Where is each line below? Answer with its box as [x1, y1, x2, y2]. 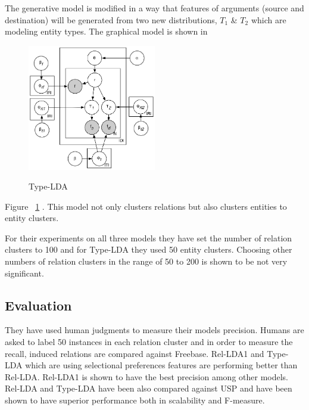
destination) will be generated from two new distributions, [5, 13, 217, 26]
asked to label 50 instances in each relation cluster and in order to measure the [5, 336, 293, 348]
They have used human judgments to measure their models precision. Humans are [5, 324, 304, 336]
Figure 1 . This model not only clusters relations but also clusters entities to [5, 200, 287, 212]
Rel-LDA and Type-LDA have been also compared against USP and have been [5, 382, 292, 395]
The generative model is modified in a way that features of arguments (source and [5, 2, 304, 14]
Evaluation [5, 296, 72, 314]
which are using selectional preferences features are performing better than [25, 359, 298, 371]
